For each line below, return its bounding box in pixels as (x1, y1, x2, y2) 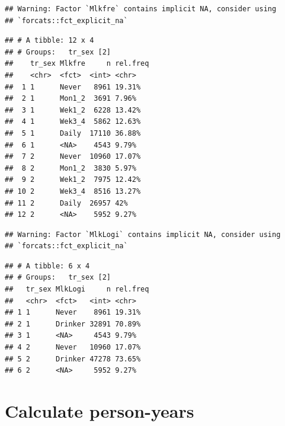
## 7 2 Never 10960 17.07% (5, 152, 141, 161)
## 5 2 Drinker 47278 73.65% (5, 354, 141, 363)
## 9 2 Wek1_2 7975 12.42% (5, 175, 141, 184)
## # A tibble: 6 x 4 (5, 261, 90, 270)
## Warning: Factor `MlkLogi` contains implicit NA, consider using (5, 230, 281, 239)
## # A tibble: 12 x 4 (5, 36, 94, 45)
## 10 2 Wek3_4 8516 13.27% (5, 187, 141, 196)
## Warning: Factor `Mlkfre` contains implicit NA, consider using (5, 5, 277, 13)
